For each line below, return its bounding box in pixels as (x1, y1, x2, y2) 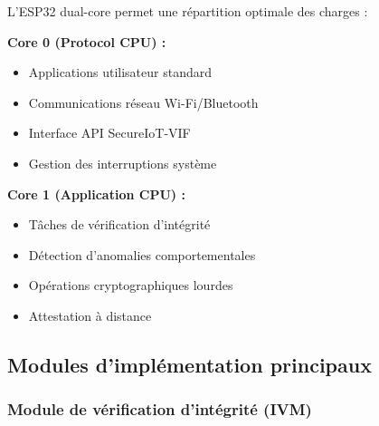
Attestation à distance (28, 305, 152, 324)
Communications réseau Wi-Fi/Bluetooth (28, 92, 259, 111)
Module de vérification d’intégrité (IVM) (7, 398, 312, 421)
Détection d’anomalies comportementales (28, 245, 256, 264)
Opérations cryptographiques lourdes (28, 276, 233, 295)
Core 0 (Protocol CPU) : (7, 32, 166, 51)
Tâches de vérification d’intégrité (28, 215, 211, 234)
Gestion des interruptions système (28, 153, 217, 172)
